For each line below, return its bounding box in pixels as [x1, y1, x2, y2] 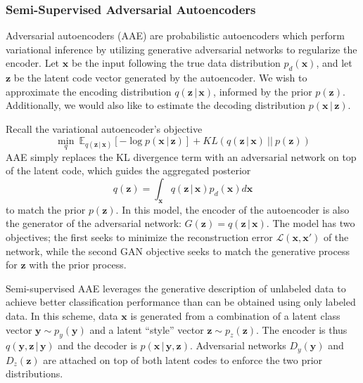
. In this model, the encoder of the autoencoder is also [115, 202, 350, 216]
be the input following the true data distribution [71, 56, 281, 70]
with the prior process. [29, 257, 127, 272]
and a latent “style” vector [89, 322, 204, 337]
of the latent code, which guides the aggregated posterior [6, 163, 251, 178]
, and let [316, 56, 352, 70]
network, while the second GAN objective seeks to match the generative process [6, 243, 350, 258]
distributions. [6, 366, 63, 381]
